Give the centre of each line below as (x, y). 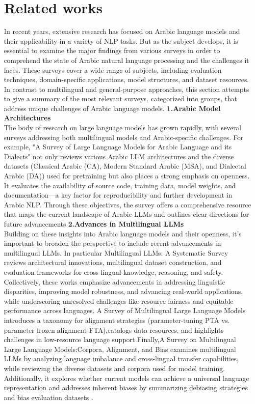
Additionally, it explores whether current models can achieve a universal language (127, 378)
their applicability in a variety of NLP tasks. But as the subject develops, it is (121, 41)
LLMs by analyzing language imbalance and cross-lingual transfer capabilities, (121, 359)
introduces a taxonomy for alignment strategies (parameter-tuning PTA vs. (117, 320)
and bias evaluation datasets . (49, 397)
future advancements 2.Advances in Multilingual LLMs (94, 224)
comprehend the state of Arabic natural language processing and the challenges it (127, 60)
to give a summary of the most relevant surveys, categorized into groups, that (121, 99)
